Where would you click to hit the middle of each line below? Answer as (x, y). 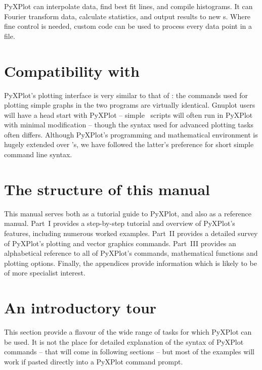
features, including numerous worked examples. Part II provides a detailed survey (131, 233)
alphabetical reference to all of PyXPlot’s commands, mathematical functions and (131, 253)
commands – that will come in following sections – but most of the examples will (129, 352)
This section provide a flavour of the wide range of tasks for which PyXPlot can (128, 332)
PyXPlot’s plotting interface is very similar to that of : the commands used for (126, 95)
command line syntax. (38, 154)
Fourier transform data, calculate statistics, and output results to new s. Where (127, 16)
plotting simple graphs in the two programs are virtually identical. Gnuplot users (130, 105)
